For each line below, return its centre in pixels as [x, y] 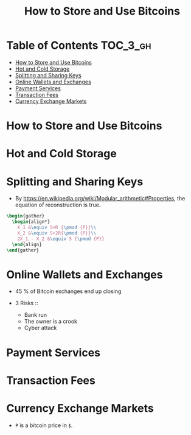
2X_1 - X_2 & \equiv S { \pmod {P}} [61, 239]
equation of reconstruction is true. [58, 205]
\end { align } [27, 244]
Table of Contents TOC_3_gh [79, 45]
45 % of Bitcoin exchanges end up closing [68, 291]
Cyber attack [40, 328]
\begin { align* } [31, 222]
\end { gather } [23, 250]
